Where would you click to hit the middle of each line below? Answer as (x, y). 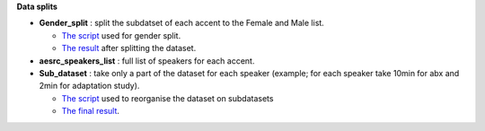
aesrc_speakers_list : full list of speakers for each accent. (147, 61)
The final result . (91, 111)
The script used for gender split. (121, 35)
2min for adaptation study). (89, 86)
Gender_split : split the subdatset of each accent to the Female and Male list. (182, 23)
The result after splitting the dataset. (129, 48)
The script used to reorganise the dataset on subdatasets (168, 98)
